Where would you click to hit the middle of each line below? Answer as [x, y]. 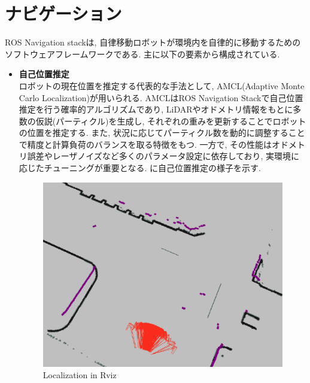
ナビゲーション [63, 13]
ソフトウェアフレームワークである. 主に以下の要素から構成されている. [142, 54]
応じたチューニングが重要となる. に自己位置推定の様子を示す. [140, 168]
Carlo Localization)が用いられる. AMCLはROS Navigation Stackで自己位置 [161, 97]
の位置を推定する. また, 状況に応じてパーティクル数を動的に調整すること [162, 133]
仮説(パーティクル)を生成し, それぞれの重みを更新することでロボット [171, 121]
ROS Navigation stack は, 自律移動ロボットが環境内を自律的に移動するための [153, 42]
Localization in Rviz [80, 375]
